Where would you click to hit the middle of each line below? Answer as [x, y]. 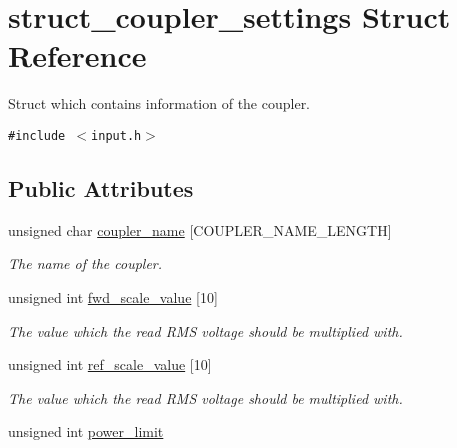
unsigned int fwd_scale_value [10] [113, 296]
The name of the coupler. [85, 263]
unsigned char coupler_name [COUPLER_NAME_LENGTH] [200, 229]
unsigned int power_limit [86, 431]
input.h [116, 135]
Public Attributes [101, 187]
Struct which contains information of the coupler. [159, 103]
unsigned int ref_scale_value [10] [110, 364]
